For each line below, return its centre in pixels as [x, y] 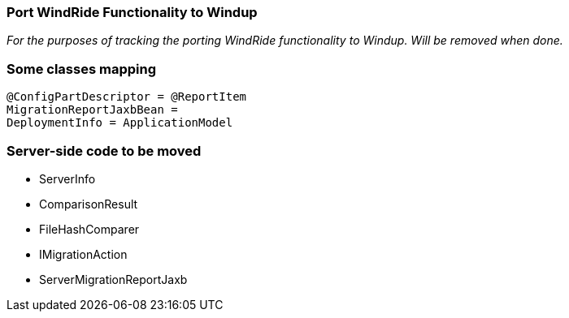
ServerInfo [67, 178]
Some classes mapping [81, 69]
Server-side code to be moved [104, 150]
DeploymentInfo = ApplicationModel [120, 123]
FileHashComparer [89, 229]
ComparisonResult [89, 204]
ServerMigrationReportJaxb [113, 279]
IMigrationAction [83, 254]
